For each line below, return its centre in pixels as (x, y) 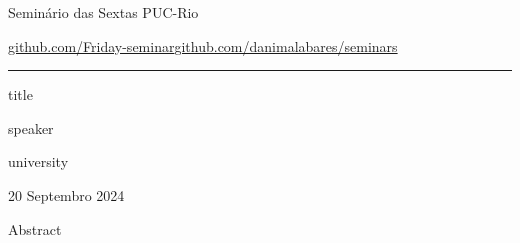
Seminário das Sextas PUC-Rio (103, 12)
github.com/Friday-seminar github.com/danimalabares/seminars (203, 45)
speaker (31, 127)
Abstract (35, 228)
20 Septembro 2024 (66, 194)
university (38, 161)
